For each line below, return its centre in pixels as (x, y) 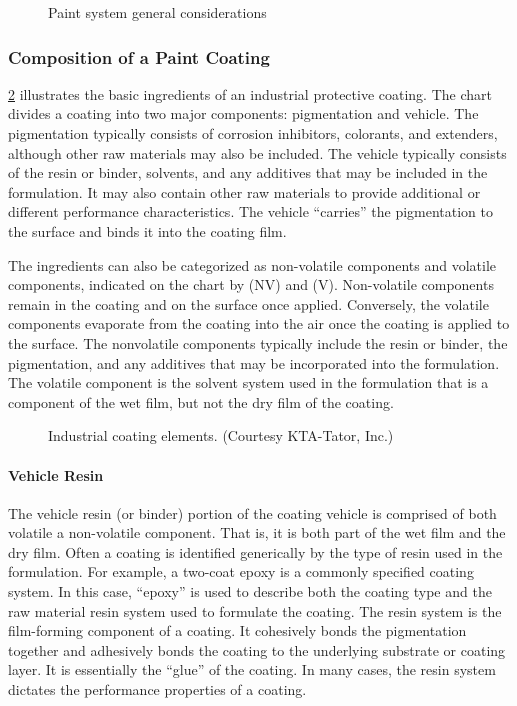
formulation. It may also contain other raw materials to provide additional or (244, 191)
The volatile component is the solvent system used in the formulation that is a (248, 382)
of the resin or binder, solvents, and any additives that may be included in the (248, 172)
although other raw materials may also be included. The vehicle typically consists (257, 152)
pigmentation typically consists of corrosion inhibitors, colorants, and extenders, (253, 133)
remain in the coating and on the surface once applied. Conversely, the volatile (248, 303)
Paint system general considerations (157, 12)
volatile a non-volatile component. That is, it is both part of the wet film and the (257, 532)
